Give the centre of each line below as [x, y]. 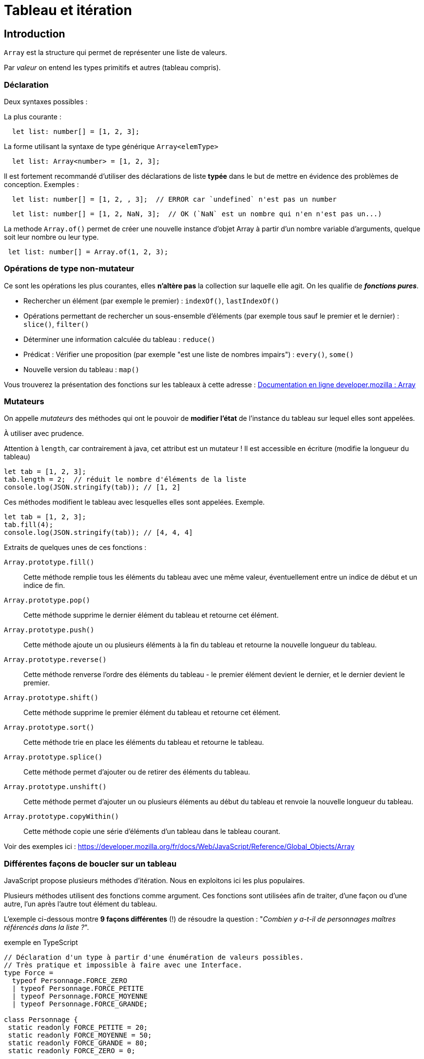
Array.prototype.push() [49, 630]
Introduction [35, 34]
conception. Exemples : [41, 184]
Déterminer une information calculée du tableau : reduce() [119, 339]
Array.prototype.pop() [47, 600]
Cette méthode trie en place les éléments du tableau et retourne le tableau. [144, 742]
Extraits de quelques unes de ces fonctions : [75, 548]
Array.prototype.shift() [51, 698]
